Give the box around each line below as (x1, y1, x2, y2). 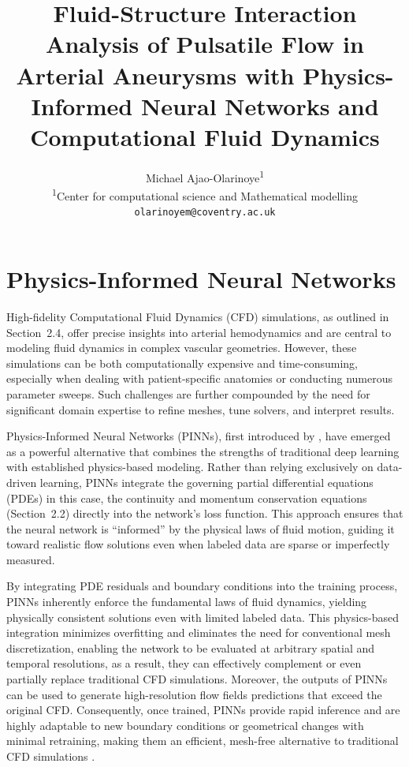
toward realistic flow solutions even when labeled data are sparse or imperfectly (6, 536, 390, 552)
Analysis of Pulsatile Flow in (46, 28, 364, 60)
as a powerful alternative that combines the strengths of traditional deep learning (6, 443, 400, 459)
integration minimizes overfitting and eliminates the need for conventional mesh (6, 624, 391, 641)
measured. (6, 551, 55, 567)
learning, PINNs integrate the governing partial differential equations (39, 473, 374, 490)
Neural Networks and (140, 89, 379, 122)
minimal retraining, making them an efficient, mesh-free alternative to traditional (6, 732, 399, 749)
